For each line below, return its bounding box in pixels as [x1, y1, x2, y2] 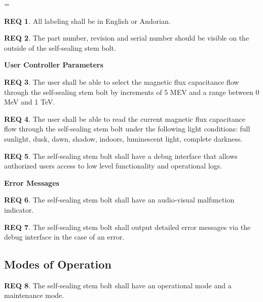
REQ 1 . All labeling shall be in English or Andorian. [4, 15, 171, 26]
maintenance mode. [4, 290, 64, 300]
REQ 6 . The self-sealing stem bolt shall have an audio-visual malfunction [4, 194, 235, 205]
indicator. [4, 204, 34, 215]
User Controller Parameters [4, 59, 103, 70]
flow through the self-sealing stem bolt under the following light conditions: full [4, 123, 250, 134]
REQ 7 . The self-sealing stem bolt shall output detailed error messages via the [4, 221, 251, 232]
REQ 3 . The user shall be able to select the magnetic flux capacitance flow [4, 76, 239, 87]
